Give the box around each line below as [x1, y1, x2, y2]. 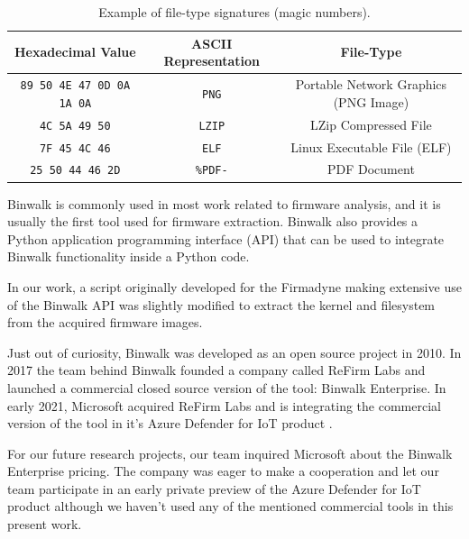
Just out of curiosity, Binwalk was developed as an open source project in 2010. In [7, 343, 462, 361]
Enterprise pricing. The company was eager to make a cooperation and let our [7, 461, 439, 480]
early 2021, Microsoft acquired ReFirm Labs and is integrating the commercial [7, 396, 441, 415]
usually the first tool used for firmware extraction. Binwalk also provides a [7, 212, 418, 231]
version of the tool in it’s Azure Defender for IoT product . [7, 414, 333, 433]
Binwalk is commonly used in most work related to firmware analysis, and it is [7, 194, 441, 213]
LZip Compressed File [310, 114, 432, 133]
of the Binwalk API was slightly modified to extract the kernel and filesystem [7, 295, 436, 314]
